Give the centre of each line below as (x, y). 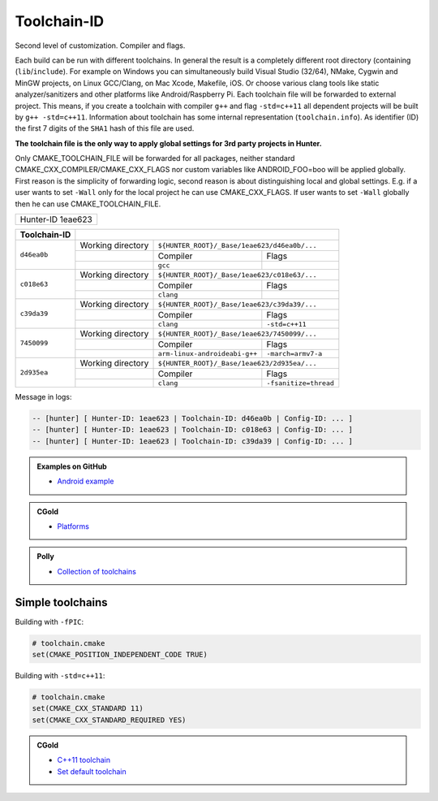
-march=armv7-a (294, 354)
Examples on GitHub (72, 466)
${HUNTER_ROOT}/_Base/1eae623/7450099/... (237, 333)
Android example (86, 481)
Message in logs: (43, 397)
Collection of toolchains (97, 571)
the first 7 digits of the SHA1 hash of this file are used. (105, 128)
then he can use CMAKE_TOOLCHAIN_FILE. (88, 204)
